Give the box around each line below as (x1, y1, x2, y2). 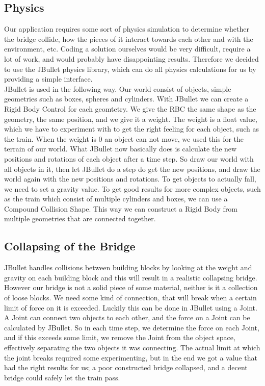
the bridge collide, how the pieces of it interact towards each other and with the (4, 33, 253, 44)
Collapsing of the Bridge (4, 238, 136, 254)
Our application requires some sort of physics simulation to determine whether (4, 23, 249, 34)
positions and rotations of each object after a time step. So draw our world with (4, 153, 254, 164)
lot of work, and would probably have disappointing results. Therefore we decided (4, 53, 259, 64)
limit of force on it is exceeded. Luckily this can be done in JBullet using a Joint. (4, 302, 257, 313)
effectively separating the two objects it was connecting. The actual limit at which (4, 342, 260, 353)
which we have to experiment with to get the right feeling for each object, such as (4, 123, 259, 134)
